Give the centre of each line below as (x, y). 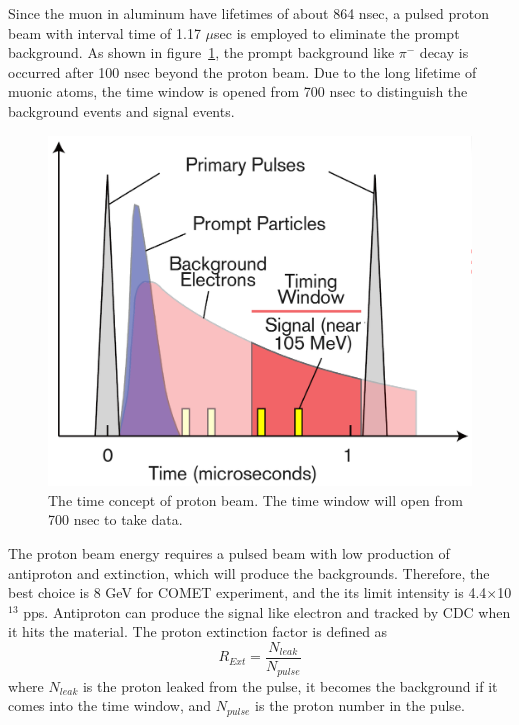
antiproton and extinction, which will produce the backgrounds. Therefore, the (249, 572)
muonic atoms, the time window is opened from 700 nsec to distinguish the (238, 91)
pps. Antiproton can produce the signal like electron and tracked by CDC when (267, 611)
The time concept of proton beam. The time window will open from (256, 499)
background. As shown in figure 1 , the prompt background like (201, 52)
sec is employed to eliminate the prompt (337, 32)
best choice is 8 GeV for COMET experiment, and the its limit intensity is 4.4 (247, 592)
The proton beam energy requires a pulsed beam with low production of (229, 553)
